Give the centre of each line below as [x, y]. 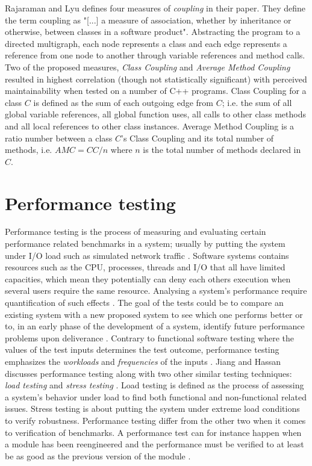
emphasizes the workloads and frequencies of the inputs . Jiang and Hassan [143, 361]
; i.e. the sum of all [257, 102]
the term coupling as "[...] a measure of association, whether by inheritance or [148, 20]
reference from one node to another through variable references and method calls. [155, 55]
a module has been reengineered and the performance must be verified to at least [154, 444]
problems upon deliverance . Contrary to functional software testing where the [149, 337]
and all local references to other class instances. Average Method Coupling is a [150, 126]
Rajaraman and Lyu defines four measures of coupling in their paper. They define [155, 8]
